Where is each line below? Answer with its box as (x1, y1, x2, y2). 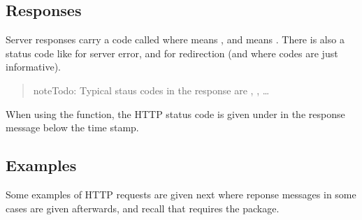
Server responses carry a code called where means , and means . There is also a (6, 32, 345, 47)
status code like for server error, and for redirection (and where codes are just (6, 45, 338, 60)
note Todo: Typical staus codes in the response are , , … (33, 82, 270, 97)
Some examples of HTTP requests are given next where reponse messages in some (6, 186, 356, 201)
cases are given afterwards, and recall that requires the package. (6, 200, 280, 215)
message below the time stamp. (6, 120, 139, 135)
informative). (6, 59, 61, 74)
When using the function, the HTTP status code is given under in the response (6, 106, 345, 121)
